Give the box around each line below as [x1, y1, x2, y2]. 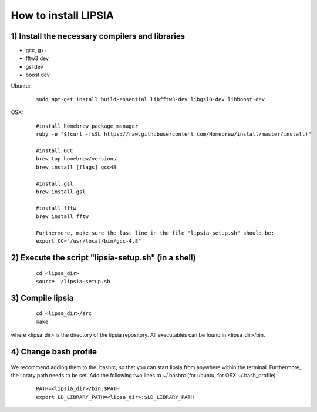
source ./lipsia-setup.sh [36, 278, 111, 285]
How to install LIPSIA [11, 9, 114, 22]
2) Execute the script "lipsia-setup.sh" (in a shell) [11, 253, 196, 263]
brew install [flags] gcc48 [36, 163, 117, 170]
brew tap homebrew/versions [36, 156, 117, 162]
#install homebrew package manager [36, 122, 139, 129]
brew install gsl [36, 188, 86, 195]
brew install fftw [36, 213, 89, 220]
